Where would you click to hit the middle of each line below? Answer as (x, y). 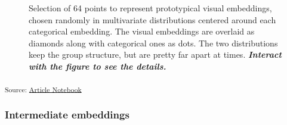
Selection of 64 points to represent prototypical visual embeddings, (150, 8)
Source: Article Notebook (43, 89)
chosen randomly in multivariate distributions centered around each (152, 19)
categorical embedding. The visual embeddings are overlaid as (142, 31)
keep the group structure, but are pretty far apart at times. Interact (155, 54)
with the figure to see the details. (98, 66)
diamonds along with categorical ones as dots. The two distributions (153, 43)
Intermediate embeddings (67, 114)
